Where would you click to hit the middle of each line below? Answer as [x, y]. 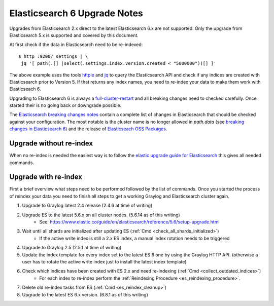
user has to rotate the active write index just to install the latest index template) [104, 261]
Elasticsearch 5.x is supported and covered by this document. [74, 35]
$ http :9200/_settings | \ [53, 56]
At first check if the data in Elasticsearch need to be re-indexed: [76, 45]
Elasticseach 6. [25, 89]
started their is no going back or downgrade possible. [65, 105]
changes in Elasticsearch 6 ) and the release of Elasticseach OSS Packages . [88, 129]
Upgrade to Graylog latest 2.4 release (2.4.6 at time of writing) [87, 206]
